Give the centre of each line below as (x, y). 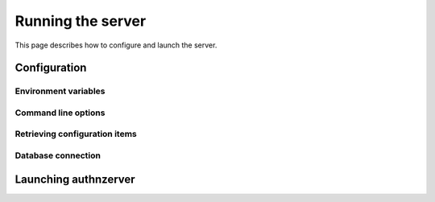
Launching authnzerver (75, 179)
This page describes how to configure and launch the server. (116, 45)
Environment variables (60, 91)
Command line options (60, 113)
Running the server (81, 21)
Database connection (58, 155)
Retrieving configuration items (76, 134)
